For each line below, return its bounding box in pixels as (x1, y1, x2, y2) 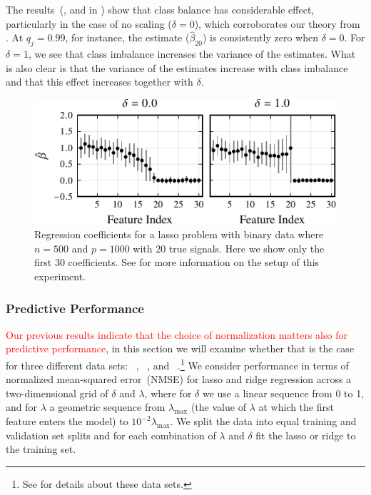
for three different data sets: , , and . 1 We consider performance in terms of (6, 356, 349, 372)
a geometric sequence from (49, 399, 166, 414)
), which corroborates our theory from (194, 16, 360, 31)
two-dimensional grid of (6, 385, 108, 400)
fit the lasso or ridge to (255, 427, 356, 442)
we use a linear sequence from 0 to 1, (202, 385, 365, 400)
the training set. (6, 442, 76, 456)
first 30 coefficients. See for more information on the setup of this (34, 255, 320, 270)
